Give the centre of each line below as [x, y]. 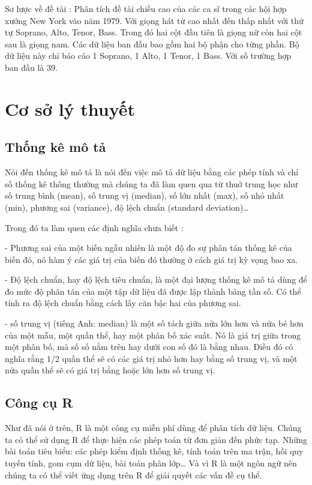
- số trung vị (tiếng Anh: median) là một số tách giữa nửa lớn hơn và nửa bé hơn [154, 323]
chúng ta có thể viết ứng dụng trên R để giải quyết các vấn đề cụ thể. [133, 474]
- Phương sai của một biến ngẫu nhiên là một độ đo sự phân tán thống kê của [148, 248]
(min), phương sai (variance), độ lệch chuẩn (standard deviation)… [127, 207]
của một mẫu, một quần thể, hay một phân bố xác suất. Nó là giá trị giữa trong [153, 335]
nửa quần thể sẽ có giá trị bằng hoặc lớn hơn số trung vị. [110, 370]
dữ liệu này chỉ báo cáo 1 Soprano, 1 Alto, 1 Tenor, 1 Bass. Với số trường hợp [148, 56]
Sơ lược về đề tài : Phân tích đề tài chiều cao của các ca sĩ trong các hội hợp [146, 8]
